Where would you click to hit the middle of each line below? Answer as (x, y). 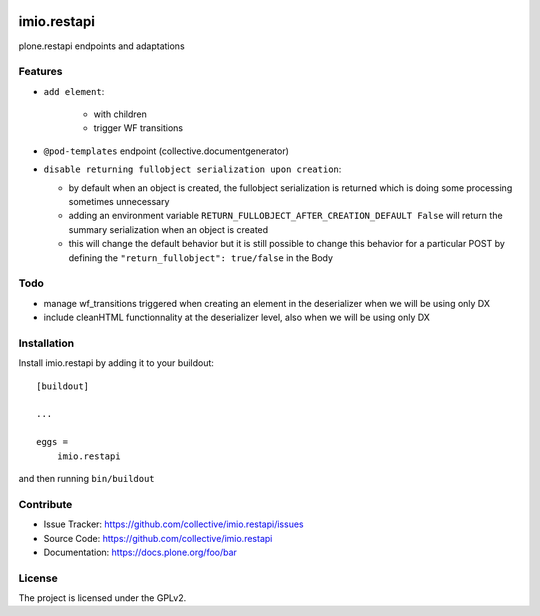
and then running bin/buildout (86, 478)
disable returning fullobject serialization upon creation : (192, 169)
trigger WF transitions (138, 128)
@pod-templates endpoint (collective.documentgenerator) (166, 151)
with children (120, 114)
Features (40, 72)
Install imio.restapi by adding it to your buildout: (116, 363)
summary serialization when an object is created (168, 229)
